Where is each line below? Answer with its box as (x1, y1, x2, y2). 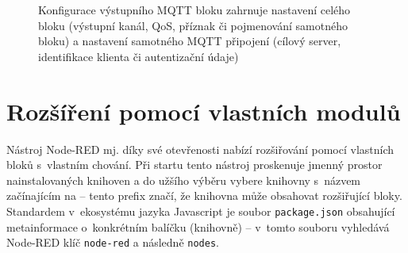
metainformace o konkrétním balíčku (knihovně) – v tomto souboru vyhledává (6, 218, 390, 235)
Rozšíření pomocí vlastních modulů (6, 94, 401, 127)
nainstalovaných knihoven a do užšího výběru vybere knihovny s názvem (6, 171, 361, 188)
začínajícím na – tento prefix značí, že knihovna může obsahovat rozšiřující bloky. (6, 187, 402, 204)
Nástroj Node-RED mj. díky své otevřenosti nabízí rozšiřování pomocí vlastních (6, 140, 395, 157)
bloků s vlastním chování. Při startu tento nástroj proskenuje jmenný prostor (6, 156, 383, 173)
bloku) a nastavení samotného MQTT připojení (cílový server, (38, 33, 341, 49)
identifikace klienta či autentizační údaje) (38, 48, 239, 64)
